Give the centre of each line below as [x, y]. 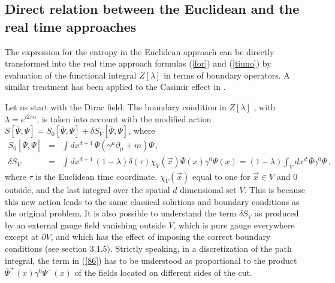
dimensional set [208, 190]
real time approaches [71, 26]
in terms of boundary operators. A [227, 75]
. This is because [275, 190]
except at [22, 237]
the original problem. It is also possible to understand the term [121, 213]
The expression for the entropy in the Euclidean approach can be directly [140, 51]
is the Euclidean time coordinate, [96, 177]
